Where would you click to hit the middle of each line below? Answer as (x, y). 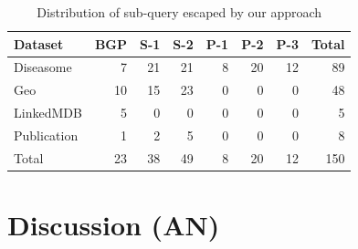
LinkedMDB (48, 113)
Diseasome (43, 67)
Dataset (39, 43)
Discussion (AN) (114, 225)
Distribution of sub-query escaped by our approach (179, 12)
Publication (46, 135)
